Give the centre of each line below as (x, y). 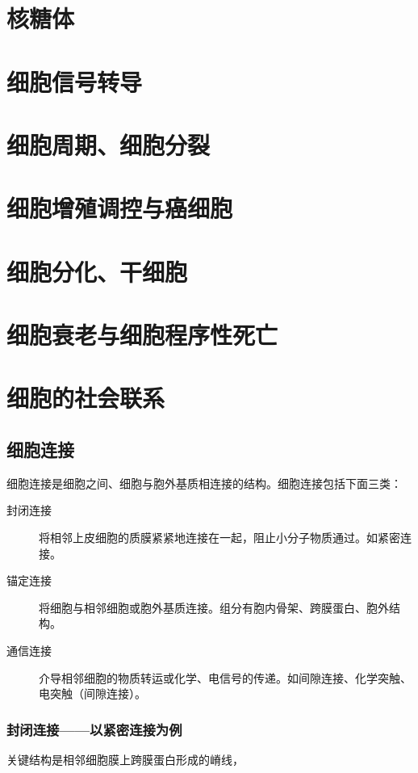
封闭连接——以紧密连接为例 (94, 729)
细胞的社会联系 (86, 398)
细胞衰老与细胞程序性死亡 (142, 335)
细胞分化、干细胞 (97, 271)
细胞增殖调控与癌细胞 (120, 208)
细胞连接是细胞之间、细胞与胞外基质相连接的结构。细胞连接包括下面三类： (204, 483)
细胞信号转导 (75, 81)
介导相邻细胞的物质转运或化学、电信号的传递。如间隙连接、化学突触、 (225, 677)
